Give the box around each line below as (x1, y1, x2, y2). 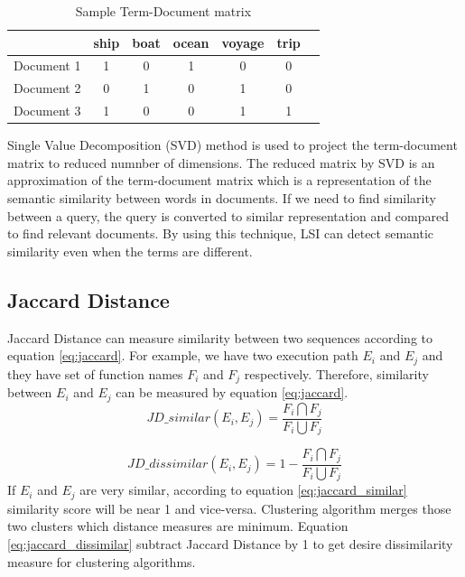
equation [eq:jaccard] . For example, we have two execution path (7, 346, 358, 365)
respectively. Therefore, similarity (244, 364, 429, 383)
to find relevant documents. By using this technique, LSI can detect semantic (7, 224, 434, 243)
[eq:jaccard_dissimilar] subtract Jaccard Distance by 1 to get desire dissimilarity (7, 535, 453, 554)
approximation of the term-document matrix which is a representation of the (7, 171, 432, 190)
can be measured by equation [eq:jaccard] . (116, 383, 349, 402)
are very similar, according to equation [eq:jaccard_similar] (79, 480, 407, 499)
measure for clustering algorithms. (7, 552, 196, 571)
